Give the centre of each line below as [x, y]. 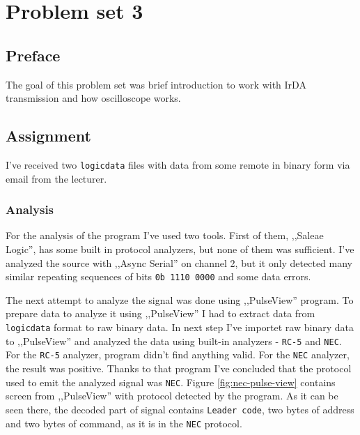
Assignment [48, 136]
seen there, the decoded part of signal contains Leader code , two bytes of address [180, 409]
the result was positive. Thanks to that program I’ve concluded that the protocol [179, 368]
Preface [33, 55]
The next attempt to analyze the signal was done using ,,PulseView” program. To [180, 299]
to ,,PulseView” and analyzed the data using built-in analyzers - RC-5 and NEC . [174, 341]
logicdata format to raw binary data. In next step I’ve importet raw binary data [180, 327]
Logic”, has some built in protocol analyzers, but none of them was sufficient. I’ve [180, 249]
